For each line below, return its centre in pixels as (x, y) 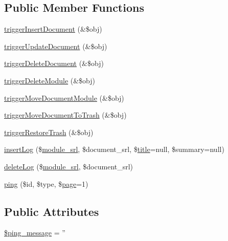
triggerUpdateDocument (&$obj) (56, 46)
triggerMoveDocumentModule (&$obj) (64, 97)
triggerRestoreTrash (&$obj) (49, 132)
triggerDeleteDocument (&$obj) (54, 63)
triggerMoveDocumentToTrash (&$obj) (65, 115)
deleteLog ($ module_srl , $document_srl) (69, 166)
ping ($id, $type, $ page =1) (46, 183)
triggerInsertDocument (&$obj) (53, 29)
